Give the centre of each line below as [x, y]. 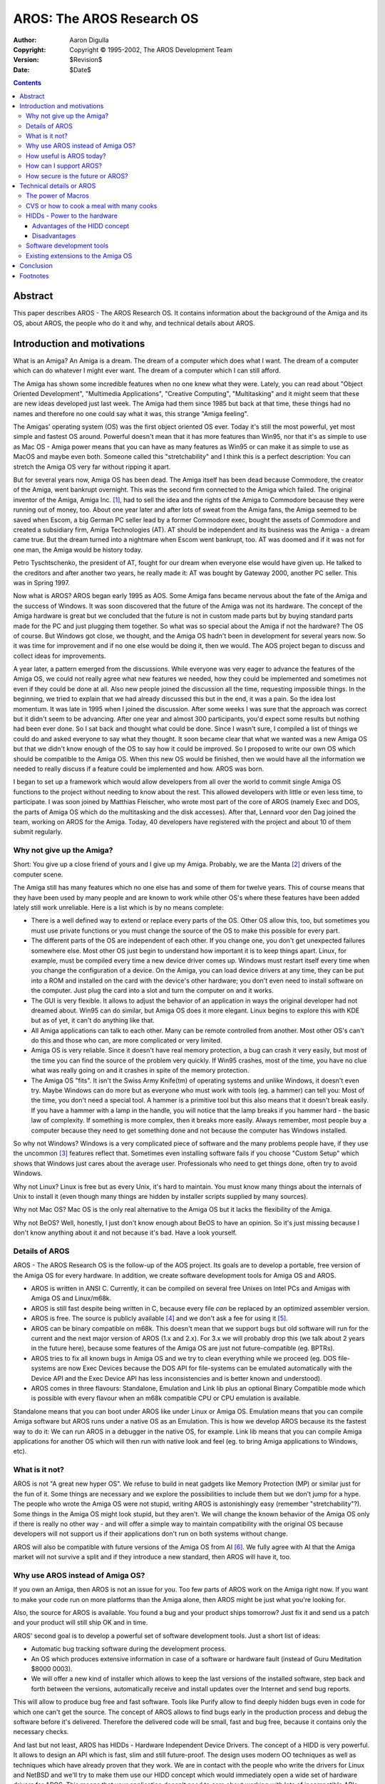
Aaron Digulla [89, 40]
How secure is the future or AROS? [77, 176]
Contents [27, 83]
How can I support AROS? [64, 166]
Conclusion [36, 266]
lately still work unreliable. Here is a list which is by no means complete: [118, 908]
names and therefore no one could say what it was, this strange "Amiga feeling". [131, 413]
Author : [25, 40]
